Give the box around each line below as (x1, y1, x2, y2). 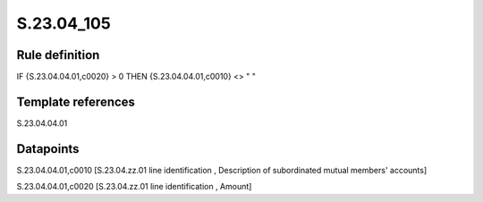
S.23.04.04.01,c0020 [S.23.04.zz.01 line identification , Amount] (16, 181, 252, 192)
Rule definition (16, 47, 100, 63)
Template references (16, 94, 136, 109)
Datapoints (16, 141, 80, 156)
